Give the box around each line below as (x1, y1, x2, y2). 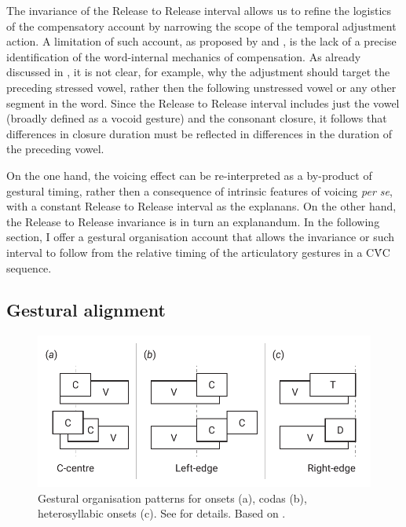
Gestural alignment (6, 298, 166, 322)
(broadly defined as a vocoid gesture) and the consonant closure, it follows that (6, 110, 387, 126)
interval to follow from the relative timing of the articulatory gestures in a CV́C (6, 243, 390, 260)
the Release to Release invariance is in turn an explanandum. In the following (6, 213, 380, 229)
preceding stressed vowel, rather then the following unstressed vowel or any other (6, 79, 397, 95)
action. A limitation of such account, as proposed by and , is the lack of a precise (6, 33, 397, 49)
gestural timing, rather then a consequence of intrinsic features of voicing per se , (6, 182, 393, 199)
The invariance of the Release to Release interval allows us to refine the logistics (6, 2, 392, 18)
